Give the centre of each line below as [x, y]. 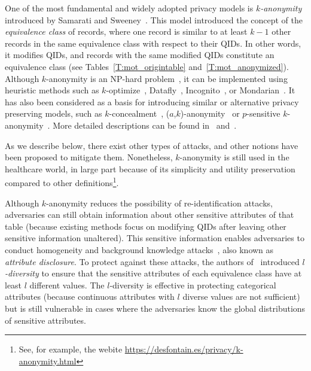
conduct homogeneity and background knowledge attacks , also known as [139, 249]
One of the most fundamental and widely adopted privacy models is [129, 8]
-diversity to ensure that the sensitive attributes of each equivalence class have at [153, 273]
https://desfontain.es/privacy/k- [184, 349]
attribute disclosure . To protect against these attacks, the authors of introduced [152, 261]
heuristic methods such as [52, 90]
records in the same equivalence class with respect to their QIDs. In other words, [153, 43]
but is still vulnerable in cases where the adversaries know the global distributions [155, 308]
